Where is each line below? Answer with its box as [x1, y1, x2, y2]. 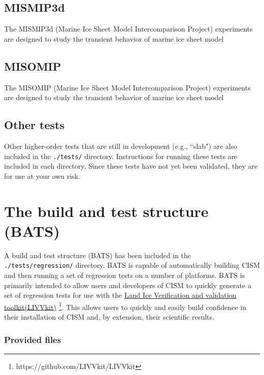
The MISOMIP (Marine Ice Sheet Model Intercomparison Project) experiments [4, 82, 251, 92]
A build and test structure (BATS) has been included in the [4, 249, 191, 260]
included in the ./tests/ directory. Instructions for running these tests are [4, 150, 238, 161]
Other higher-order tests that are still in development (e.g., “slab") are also [4, 140, 238, 151]
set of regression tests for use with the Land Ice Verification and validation [4, 290, 237, 300]
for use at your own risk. [4, 170, 80, 181]
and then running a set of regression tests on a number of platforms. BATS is [4, 269, 245, 280]
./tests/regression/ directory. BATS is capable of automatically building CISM [4, 260, 260, 270]
